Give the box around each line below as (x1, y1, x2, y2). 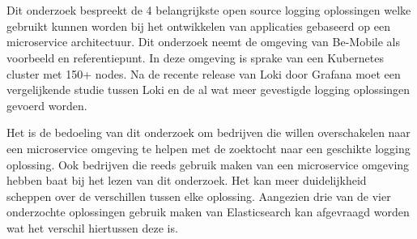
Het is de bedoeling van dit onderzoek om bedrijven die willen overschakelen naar (6, 124, 411, 141)
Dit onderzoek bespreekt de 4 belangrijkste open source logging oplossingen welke (6, 2, 411, 19)
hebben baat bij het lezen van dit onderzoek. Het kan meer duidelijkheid (6, 172, 367, 189)
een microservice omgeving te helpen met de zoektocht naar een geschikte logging (6, 139, 411, 156)
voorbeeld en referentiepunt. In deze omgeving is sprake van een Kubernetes (6, 49, 384, 66)
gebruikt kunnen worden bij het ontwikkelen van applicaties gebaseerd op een (6, 17, 390, 34)
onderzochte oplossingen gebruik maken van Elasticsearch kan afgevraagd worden (6, 203, 410, 220)
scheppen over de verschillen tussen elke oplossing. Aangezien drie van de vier (6, 187, 391, 204)
